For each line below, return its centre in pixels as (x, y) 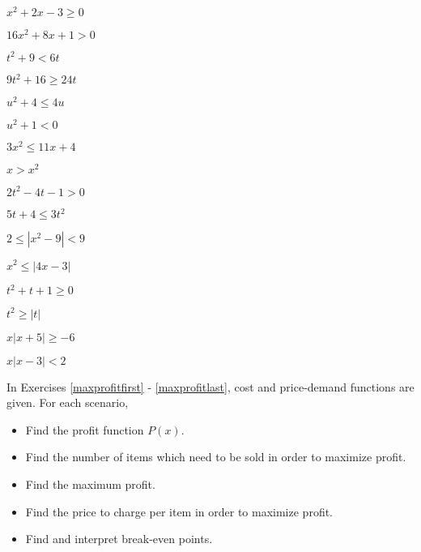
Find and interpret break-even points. (119, 539)
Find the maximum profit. (90, 484)
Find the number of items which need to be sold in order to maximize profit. (216, 457)
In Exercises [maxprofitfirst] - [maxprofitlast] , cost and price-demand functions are (210, 386)
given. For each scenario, (68, 402)
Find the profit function (85, 429)
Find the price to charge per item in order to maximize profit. (179, 511)
